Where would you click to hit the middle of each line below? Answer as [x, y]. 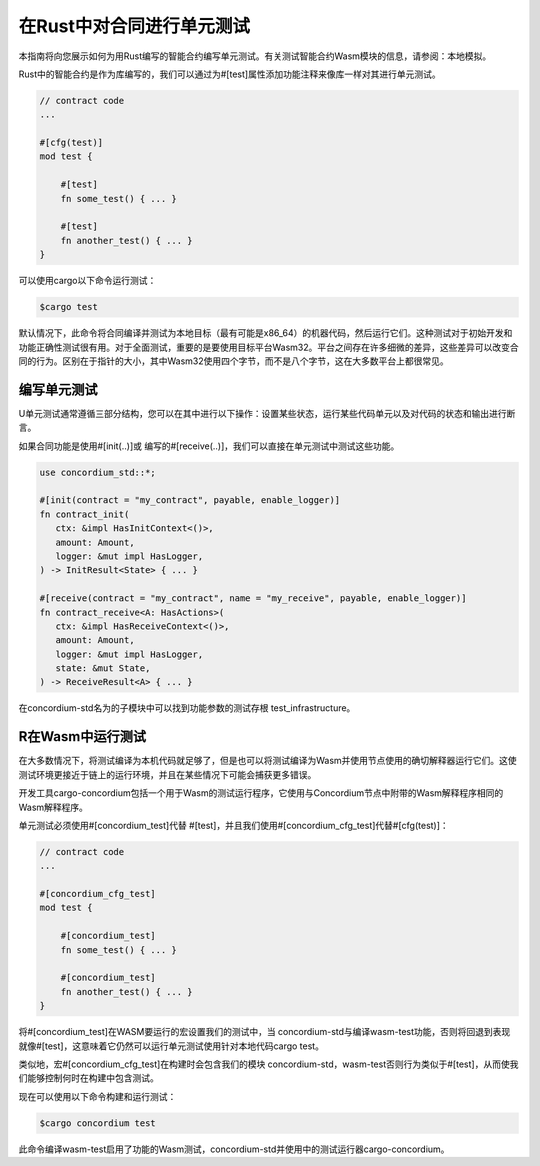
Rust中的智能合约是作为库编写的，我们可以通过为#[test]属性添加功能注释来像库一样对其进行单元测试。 [229, 74]
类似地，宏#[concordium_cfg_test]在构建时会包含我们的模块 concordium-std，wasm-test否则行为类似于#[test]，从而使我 [268, 1064]
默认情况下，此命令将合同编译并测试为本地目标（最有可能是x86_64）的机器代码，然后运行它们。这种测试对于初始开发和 [265, 333]
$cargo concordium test [98, 1123]
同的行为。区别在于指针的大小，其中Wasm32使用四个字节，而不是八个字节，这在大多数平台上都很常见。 [233, 361]
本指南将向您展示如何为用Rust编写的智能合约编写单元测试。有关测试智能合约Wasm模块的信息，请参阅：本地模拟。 [255, 56]
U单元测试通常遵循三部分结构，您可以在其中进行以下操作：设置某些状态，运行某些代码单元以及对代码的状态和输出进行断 [267, 413]
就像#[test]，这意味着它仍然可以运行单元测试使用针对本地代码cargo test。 [171, 1046]
